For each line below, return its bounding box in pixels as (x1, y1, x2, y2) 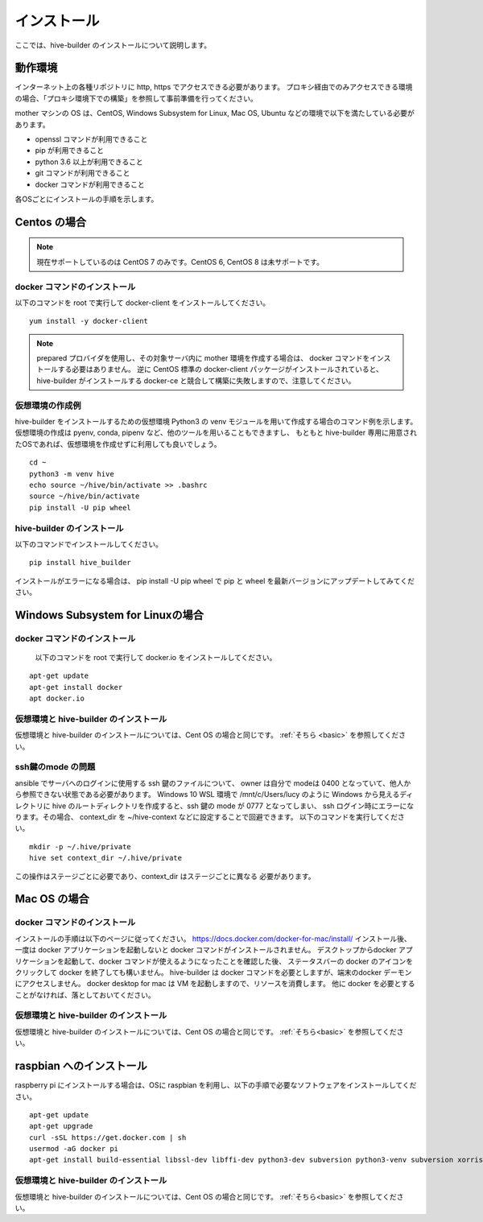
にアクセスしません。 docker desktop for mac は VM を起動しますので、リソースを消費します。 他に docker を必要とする (14, 979, 415, 989)
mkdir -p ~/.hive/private (29, 842, 132, 851)
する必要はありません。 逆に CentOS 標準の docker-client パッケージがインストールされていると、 (57, 365, 384, 374)
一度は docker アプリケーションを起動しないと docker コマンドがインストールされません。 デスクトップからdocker (14, 945, 398, 955)
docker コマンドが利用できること (35, 180, 145, 189)
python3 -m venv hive (29, 469, 114, 478)
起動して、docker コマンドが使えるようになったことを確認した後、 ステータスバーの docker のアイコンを (64, 956, 414, 966)
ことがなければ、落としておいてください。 (14, 990, 156, 1000)
